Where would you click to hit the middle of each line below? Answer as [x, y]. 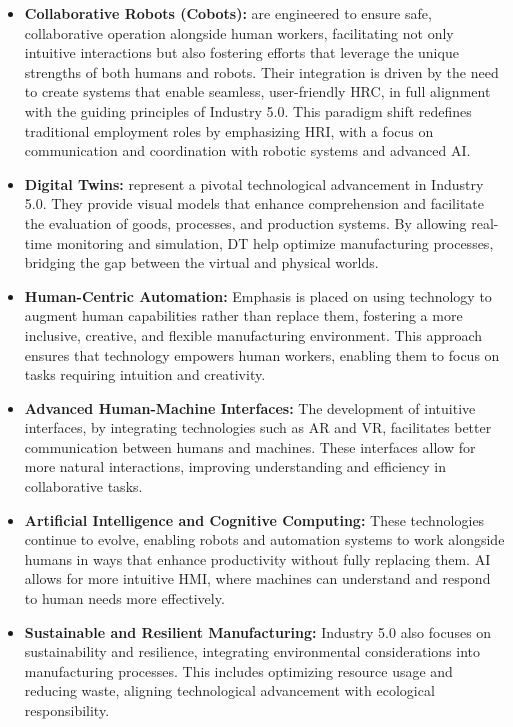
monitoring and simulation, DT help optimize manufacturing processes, [275, 242]
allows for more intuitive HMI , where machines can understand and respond [257, 578]
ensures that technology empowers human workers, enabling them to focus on [262, 354]
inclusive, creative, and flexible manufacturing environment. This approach [253, 334]
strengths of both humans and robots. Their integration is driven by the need [261, 71]
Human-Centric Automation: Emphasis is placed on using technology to [258, 295]
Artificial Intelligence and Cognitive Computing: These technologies [254, 519]
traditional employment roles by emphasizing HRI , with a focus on [229, 130]
